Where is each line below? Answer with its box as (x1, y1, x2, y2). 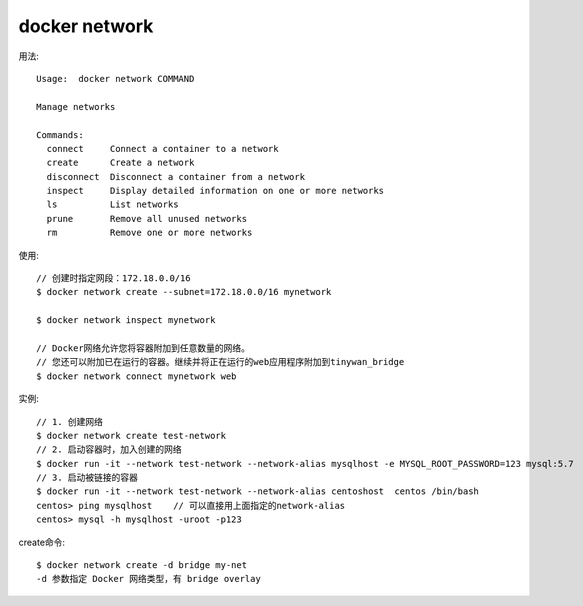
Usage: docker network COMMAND (36, 73, 195, 84)
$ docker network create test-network (36, 430, 227, 441)
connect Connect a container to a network (46, 143, 279, 154)
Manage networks (36, 101, 116, 112)
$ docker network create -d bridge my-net (36, 560, 248, 571)
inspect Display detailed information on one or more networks (46, 185, 385, 197)
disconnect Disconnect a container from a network (46, 171, 305, 182)
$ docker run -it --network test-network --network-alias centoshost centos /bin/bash (36, 486, 480, 497)
